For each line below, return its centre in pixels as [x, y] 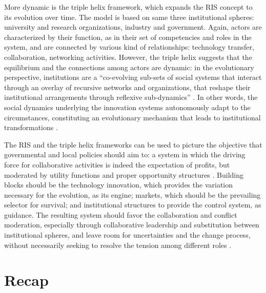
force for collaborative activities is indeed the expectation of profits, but [117, 164]
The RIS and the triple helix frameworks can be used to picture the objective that [133, 144]
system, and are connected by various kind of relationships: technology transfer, [129, 47]
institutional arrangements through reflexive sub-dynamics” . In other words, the [131, 97]
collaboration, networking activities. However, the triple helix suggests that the [128, 57]
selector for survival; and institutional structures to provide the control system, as [133, 205]
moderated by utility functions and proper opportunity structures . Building [124, 174]
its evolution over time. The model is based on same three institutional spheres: [129, 17]
